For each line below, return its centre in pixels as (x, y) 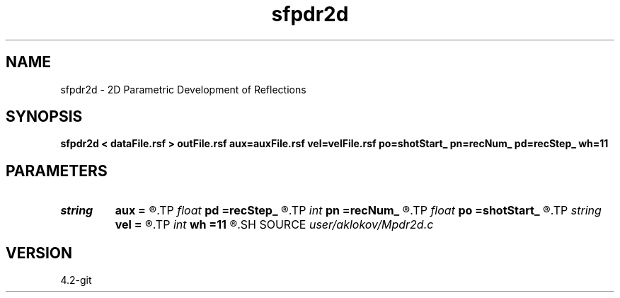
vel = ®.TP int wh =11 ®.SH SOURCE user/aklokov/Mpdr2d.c (274, 225)
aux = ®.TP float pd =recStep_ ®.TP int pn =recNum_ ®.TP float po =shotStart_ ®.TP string (358, 211)
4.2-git (76, 280)
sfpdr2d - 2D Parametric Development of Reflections (183, 89)
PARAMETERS (57, 171)
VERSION (39, 253)
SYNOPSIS (44, 117)
